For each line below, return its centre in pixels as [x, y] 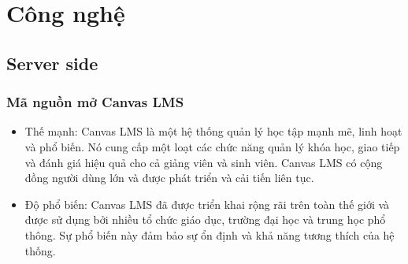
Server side [52, 63]
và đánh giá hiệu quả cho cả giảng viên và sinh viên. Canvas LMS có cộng [204, 162]
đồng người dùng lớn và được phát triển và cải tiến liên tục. [169, 178]
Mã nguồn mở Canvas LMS [95, 102]
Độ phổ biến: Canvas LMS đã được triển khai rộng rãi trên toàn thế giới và [207, 204]
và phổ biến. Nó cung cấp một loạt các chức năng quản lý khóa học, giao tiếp [212, 146]
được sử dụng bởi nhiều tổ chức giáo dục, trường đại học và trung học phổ [205, 219]
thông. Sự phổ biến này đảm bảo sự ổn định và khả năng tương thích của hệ [210, 234]
